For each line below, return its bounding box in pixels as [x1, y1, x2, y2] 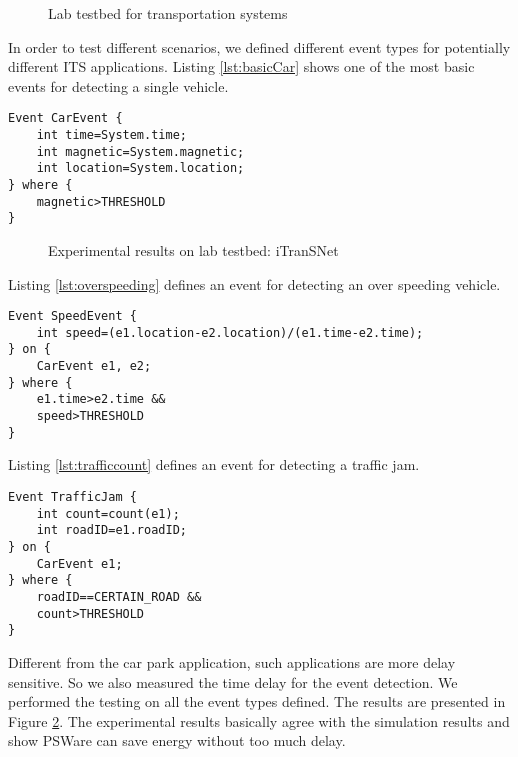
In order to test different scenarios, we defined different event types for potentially [8, 36, 511, 57]
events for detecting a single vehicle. [8, 75, 229, 96]
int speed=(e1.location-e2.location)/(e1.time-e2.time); [36, 325, 424, 340]
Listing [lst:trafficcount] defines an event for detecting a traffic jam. [8, 454, 420, 475]
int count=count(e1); [36, 506, 180, 521]
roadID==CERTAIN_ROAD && [36, 589, 202, 604]
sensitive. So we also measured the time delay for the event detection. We [8, 671, 458, 692]
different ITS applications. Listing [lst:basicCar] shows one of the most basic [8, 56, 475, 77]
